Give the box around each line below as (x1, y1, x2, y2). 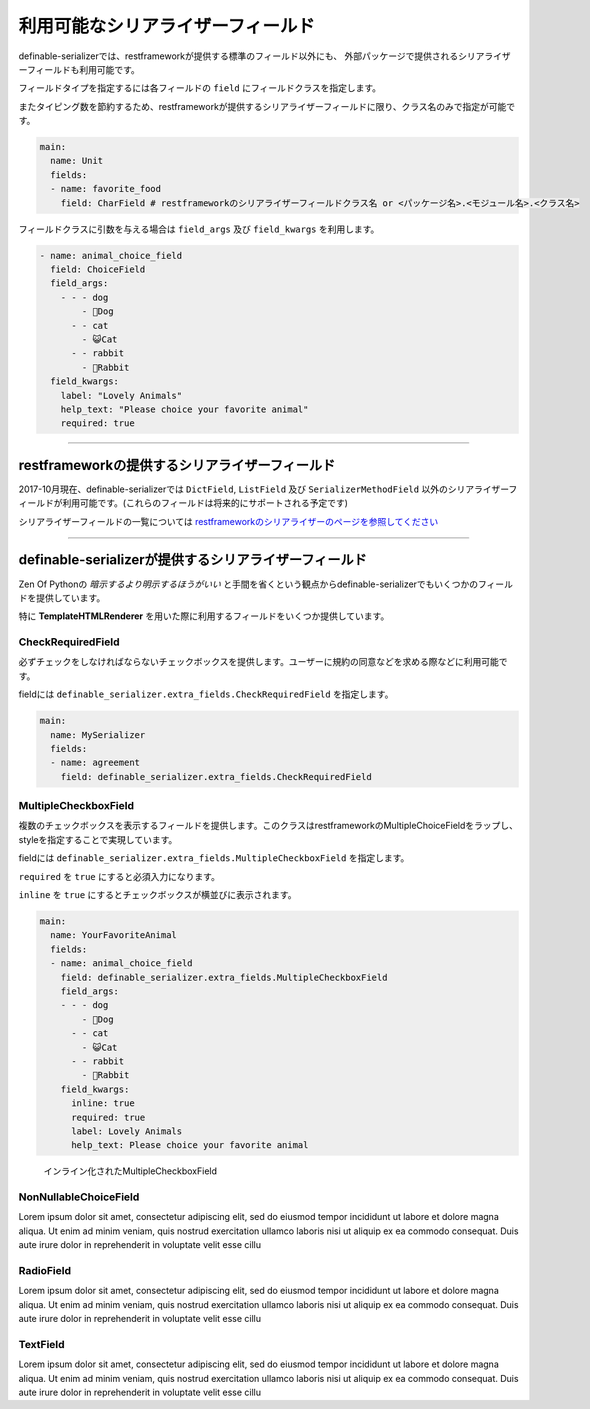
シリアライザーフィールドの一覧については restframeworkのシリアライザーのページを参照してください (18, 515, 439, 527)
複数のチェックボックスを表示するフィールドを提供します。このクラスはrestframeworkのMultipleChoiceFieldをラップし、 (18, 820, 519, 832)
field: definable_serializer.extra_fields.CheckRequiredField (60, 771, 372, 782)
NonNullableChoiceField (18, 1190, 140, 1204)
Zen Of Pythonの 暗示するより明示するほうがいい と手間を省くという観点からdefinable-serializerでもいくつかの (18, 578, 479, 590)
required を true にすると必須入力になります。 (18, 870, 220, 882)
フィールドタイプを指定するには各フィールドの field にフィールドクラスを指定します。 (18, 82, 382, 94)
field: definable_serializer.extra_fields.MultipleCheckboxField (60, 971, 388, 983)
